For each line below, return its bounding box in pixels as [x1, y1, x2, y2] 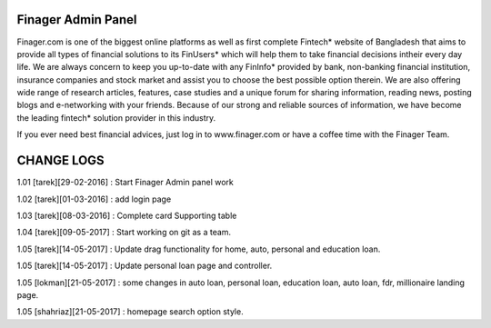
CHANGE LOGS [16, 153, 105, 168]
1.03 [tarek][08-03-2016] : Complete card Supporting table [16, 210, 237, 221]
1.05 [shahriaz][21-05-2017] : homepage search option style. [16, 306, 245, 317]
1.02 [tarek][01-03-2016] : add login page [16, 194, 172, 204]
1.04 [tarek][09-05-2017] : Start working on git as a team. [16, 227, 232, 238]
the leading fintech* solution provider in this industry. [16, 112, 216, 123]
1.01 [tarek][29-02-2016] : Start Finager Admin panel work [16, 177, 234, 188]
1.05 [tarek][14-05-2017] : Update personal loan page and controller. [16, 260, 273, 272]
